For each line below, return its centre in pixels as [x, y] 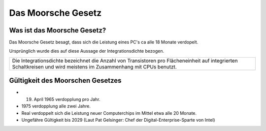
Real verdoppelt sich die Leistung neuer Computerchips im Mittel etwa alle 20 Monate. [109, 113]
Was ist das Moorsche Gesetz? [58, 30]
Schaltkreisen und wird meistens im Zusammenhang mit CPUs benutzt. [94, 66]
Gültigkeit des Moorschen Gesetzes [65, 81]
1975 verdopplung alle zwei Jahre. [56, 106]
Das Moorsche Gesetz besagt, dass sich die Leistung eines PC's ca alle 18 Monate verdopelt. [104, 42]
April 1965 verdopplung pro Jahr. [67, 99]
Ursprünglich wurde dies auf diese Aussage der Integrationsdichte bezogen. [87, 51]
